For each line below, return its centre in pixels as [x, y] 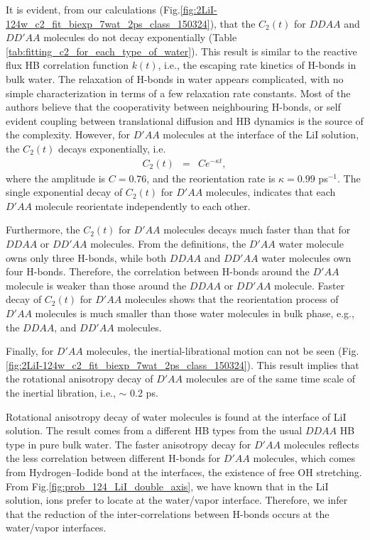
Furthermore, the [43, 230]
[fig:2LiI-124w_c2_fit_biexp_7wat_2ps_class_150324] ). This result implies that [183, 364]
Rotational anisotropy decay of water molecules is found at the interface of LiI [176, 416]
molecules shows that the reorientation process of [232, 299]
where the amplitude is [56, 178]
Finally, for [30, 351]
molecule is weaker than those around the [96, 285]
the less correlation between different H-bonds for [113, 458]
